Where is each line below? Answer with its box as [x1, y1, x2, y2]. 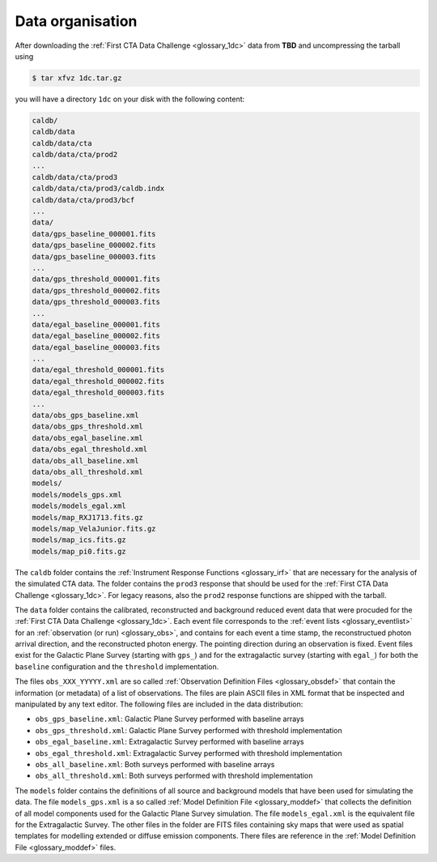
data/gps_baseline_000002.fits [32, 241, 157, 250]
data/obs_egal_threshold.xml [32, 445, 148, 454]
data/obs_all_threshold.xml [32, 467, 143, 476]
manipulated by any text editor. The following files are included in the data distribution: [15, 699, 303, 709]
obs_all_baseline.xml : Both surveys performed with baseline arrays [35, 759, 275, 769]
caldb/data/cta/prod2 [32, 150, 118, 160]
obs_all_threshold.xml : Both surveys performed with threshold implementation [35, 770, 313, 781]
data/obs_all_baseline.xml [32, 456, 139, 465]
